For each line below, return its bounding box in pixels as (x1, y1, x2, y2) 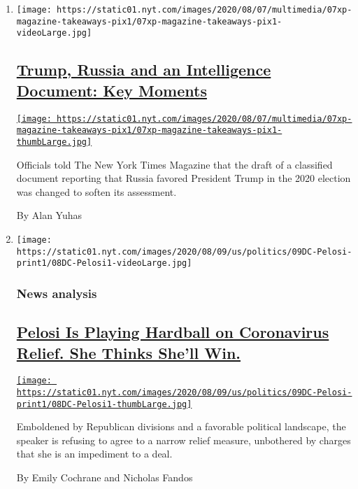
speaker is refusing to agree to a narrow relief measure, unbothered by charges (16, 432, 351, 447)
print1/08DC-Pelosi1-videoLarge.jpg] (16, 258, 192, 269)
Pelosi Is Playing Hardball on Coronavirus (16, 321, 329, 343)
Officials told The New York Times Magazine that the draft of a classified (16, 157, 333, 171)
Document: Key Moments (16, 79, 207, 101)
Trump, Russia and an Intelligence (16, 59, 271, 80)
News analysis (16, 284, 97, 302)
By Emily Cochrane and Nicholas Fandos (16, 470, 193, 485)
